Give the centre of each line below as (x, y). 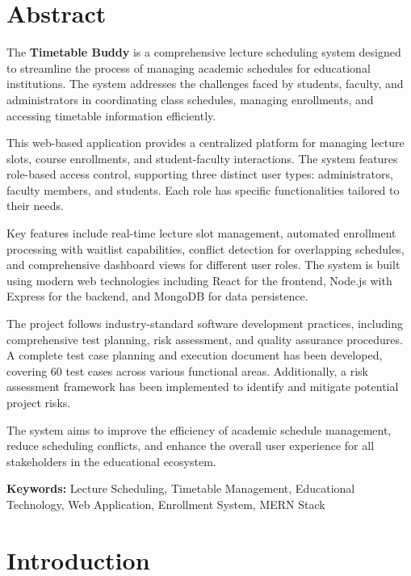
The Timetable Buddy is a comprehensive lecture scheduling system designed (204, 52)
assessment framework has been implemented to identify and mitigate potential (203, 387)
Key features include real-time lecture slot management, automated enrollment (201, 233)
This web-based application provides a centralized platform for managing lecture (205, 143)
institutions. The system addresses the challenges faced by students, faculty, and (205, 84)
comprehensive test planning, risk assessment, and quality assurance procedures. (205, 339)
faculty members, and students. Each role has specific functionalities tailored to (203, 189)
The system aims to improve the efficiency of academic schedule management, (199, 429)
